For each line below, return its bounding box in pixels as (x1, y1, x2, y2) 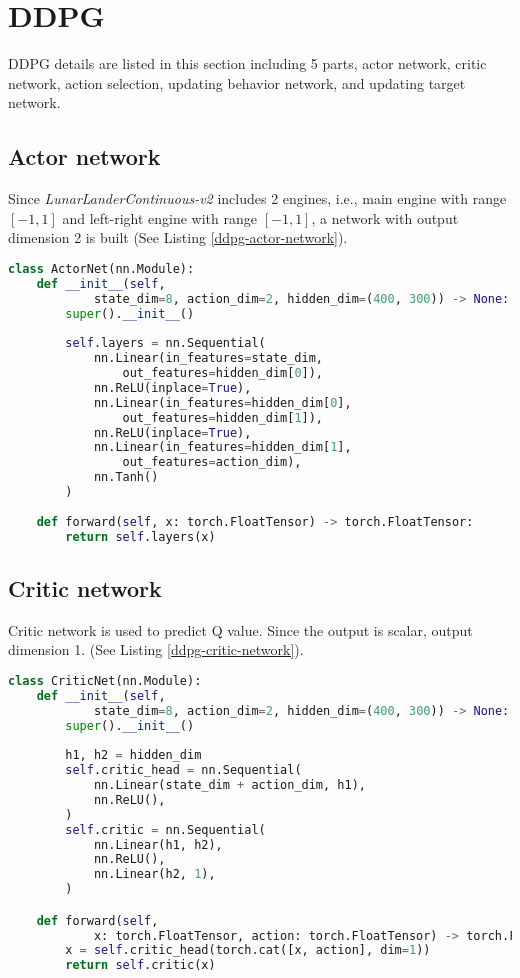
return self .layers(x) (65, 529, 216, 544)
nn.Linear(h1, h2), (93, 837, 223, 852)
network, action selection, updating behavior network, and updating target (8, 72, 466, 93)
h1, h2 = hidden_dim (65, 748, 202, 763)
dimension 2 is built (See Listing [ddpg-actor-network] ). (8, 227, 348, 248)
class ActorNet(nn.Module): (8, 261, 195, 276)
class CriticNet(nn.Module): (8, 673, 202, 688)
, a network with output (311, 207, 459, 228)
